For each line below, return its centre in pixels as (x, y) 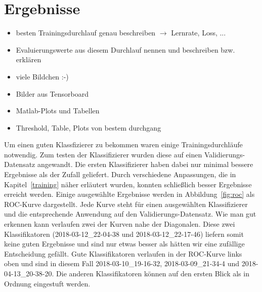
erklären (29, 59)
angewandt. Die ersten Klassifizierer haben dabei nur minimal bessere (145, 164)
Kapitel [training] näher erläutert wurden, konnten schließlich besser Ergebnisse (128, 184)
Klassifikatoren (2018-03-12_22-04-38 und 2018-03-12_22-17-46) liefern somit (124, 234)
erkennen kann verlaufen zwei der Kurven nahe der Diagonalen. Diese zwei (120, 224)
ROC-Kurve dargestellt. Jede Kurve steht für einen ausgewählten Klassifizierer (126, 204)
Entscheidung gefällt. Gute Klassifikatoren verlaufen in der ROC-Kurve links (123, 253)
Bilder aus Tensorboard (52, 93)
